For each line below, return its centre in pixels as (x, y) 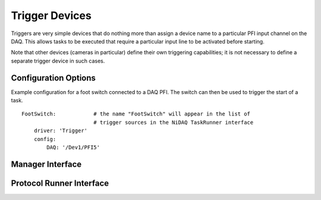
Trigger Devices (51, 15)
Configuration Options (53, 78)
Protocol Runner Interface (60, 183)
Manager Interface (46, 164)
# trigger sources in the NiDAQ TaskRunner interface (173, 122)
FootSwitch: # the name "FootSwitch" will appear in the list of (136, 114)
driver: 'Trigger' (61, 131)
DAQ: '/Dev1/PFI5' (73, 147)
